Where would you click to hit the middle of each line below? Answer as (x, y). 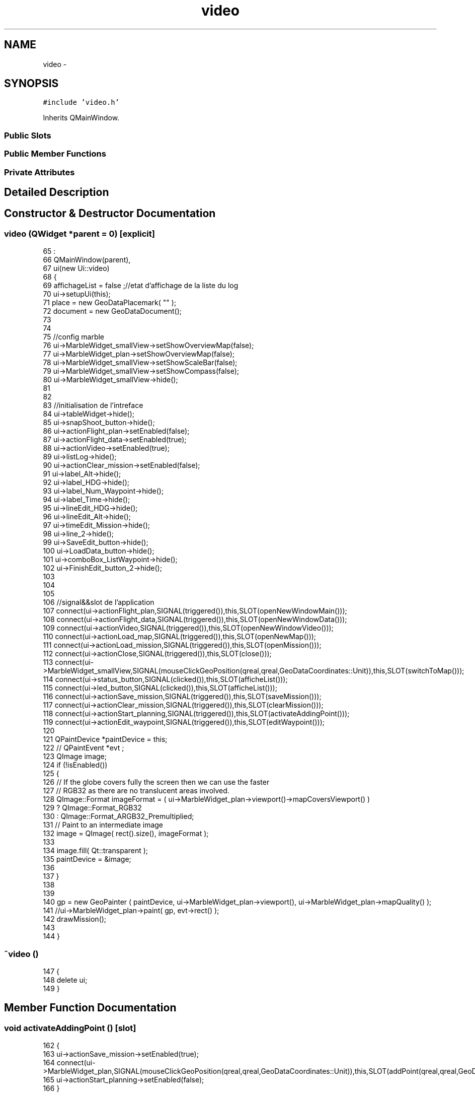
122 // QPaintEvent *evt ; (84, 748)
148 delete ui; (65, 980)
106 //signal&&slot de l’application (99, 602)
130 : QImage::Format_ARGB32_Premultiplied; (118, 816)
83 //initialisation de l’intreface (93, 405)
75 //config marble (74, 337)
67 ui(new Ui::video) (76, 268)
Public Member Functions (55, 154)
